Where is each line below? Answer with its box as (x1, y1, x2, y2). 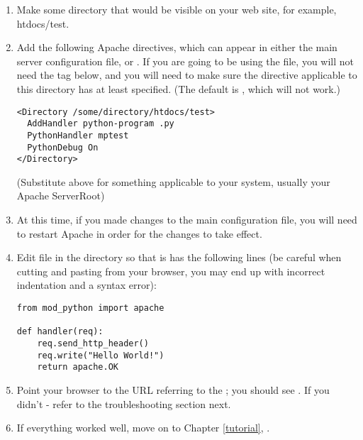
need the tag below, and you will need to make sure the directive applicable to (16, 67, 357, 82)
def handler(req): (16, 326, 104, 337)
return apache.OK (37, 362, 118, 373)
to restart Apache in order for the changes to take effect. (16, 226, 262, 241)
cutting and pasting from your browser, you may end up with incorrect (16, 263, 325, 278)
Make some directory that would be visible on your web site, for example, (16, 2, 337, 16)
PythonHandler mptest (27, 130, 129, 141)
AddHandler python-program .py (27, 119, 174, 129)
